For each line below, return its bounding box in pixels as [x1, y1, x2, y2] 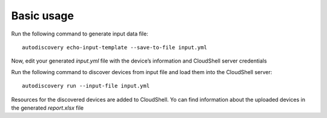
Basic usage [11, 9, 74, 22]
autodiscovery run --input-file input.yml [22, 82, 150, 90]
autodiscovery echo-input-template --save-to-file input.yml [22, 44, 207, 51]
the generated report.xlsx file [11, 104, 84, 111]
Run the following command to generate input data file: [11, 30, 148, 37]
